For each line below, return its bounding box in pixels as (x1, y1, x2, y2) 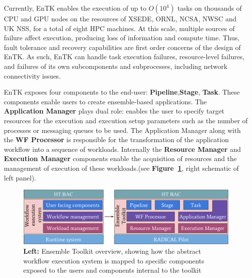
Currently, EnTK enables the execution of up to (4, 3, 146, 13)
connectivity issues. (4, 70, 61, 81)
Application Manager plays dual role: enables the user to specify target (4, 106, 224, 116)
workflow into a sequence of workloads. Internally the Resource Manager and (4, 144, 241, 154)
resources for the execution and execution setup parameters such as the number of (4, 115, 248, 125)
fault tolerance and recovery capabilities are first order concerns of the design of (4, 42, 241, 52)
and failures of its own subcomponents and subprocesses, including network (4, 61, 228, 71)
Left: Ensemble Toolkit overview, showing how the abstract (23, 246, 201, 256)
